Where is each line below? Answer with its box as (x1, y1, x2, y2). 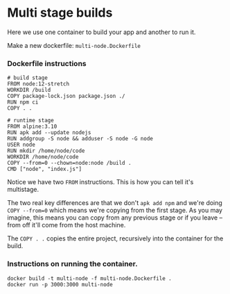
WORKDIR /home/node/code (7, 154, 79, 161)
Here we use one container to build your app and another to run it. (7, 28, 196, 36)
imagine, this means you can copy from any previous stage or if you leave (7, 213, 218, 222)
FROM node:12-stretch (7, 81, 70, 88)
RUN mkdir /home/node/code (7, 147, 85, 154)
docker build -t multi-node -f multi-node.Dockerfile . (7, 275, 172, 282)
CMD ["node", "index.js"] (7, 165, 82, 173)
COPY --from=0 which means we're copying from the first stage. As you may (7, 206, 223, 215)
